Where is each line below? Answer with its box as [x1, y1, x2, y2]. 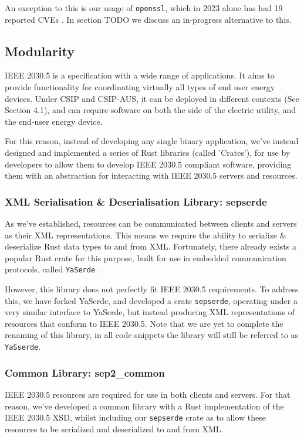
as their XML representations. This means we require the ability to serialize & [5, 228, 286, 241]
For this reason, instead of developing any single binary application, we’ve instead [5, 135, 299, 147]
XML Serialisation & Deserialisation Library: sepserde [5, 194, 267, 209]
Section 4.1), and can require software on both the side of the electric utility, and [5, 104, 296, 116]
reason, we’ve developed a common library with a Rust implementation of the [5, 400, 284, 412]
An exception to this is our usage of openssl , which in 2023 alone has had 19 [5, 2, 283, 13]
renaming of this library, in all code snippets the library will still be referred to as [5, 329, 299, 341]
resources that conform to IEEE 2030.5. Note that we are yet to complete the [5, 317, 283, 329]
